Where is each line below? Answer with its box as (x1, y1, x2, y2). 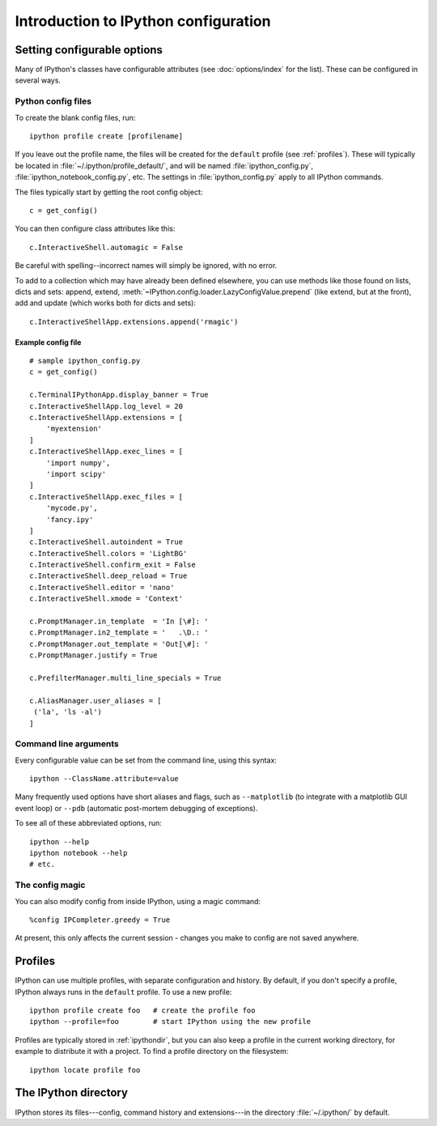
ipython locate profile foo (29, 1065, 141, 1074)
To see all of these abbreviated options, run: (15, 818, 162, 828)
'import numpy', (45, 458, 111, 467)
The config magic (15, 879, 86, 890)
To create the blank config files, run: (15, 113, 136, 122)
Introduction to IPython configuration (15, 12, 271, 30)
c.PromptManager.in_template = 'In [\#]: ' (29, 617, 210, 627)
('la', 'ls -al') (33, 707, 103, 716)
